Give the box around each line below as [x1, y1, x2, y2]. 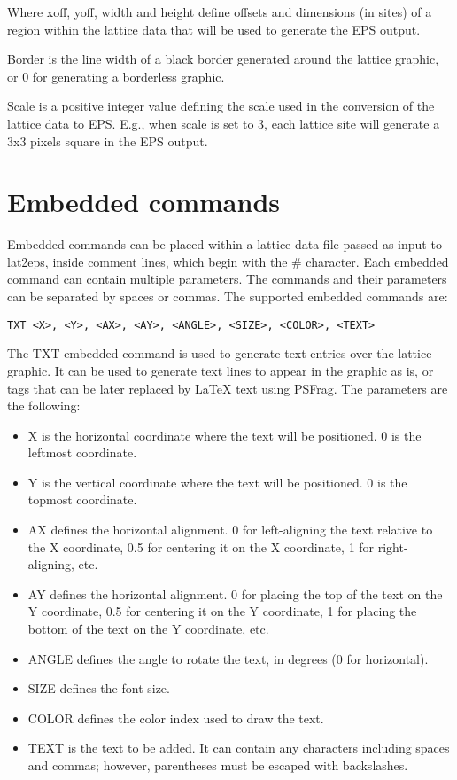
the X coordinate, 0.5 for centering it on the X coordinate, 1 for [27, 537, 375, 556]
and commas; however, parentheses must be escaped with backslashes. [27, 756, 408, 774]
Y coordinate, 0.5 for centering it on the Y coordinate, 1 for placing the [27, 602, 417, 620]
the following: [7, 396, 81, 415]
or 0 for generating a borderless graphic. [7, 66, 225, 85]
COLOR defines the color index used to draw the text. [27, 708, 324, 727]
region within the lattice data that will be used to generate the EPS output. [7, 19, 421, 38]
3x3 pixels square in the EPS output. [7, 131, 208, 150]
